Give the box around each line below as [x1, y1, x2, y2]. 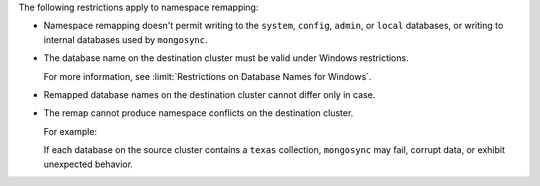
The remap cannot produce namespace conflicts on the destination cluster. [43, 107, 354, 119]
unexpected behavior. [43, 158, 134, 170]
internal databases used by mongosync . [43, 33, 208, 45]
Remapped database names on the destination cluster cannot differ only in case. [43, 88, 376, 100]
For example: [43, 125, 98, 137]
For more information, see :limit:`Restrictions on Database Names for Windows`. [43, 70, 372, 82]
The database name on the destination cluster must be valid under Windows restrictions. [43, 52, 409, 64]
